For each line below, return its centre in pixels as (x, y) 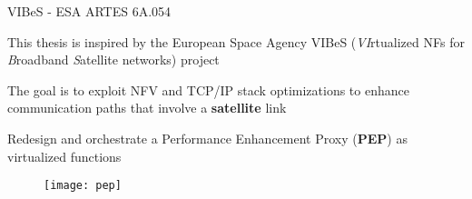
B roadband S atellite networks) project (113, 60)
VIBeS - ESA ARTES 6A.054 (89, 11)
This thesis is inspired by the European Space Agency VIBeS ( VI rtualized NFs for (236, 41)
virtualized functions (64, 156)
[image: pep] (83, 186)
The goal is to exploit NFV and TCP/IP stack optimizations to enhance (208, 90)
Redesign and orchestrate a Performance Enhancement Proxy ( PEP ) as (207, 138)
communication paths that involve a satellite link (147, 108)
